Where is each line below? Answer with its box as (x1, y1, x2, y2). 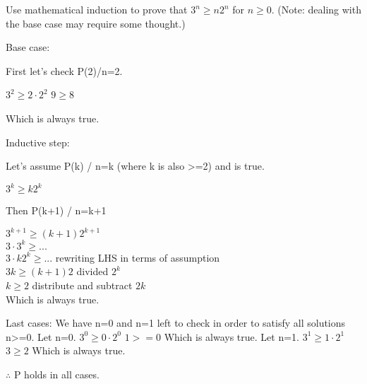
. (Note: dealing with (271, 2, 361, 16)
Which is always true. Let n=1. (164, 329, 300, 344)
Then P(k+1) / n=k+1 (6, 203, 107, 218)
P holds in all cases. (13, 367, 100, 381)
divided (76, 264, 109, 279)
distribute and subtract (32, 278, 133, 293)
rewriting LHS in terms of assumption (55, 250, 220, 264)
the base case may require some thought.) (6, 16, 186, 30)
